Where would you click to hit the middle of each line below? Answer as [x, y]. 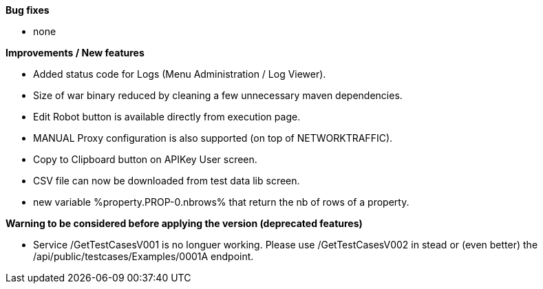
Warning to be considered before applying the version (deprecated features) [184, 223]
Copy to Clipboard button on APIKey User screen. [145, 159]
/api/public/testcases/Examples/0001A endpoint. [143, 256]
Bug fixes [28, 10]
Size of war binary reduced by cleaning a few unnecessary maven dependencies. [218, 95]
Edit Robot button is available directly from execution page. [167, 117]
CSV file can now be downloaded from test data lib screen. [167, 181]
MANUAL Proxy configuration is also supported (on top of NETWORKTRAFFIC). [213, 138]
